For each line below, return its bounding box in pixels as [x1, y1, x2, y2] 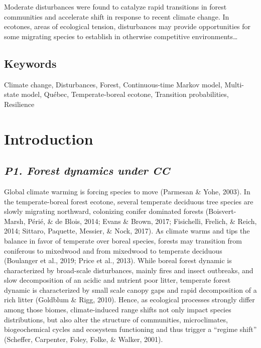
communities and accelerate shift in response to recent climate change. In [4, 11, 229, 22]
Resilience [4, 98, 35, 109]
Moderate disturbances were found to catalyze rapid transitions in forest [4, 2, 227, 12]
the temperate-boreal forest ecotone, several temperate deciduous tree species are [4, 196, 253, 206]
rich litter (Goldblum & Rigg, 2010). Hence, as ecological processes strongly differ [4, 294, 255, 305]
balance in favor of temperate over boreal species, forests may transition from [4, 235, 242, 246]
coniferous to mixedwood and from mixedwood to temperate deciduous [4, 245, 222, 256]
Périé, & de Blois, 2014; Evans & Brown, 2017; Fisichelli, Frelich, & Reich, [28, 215, 257, 226]
